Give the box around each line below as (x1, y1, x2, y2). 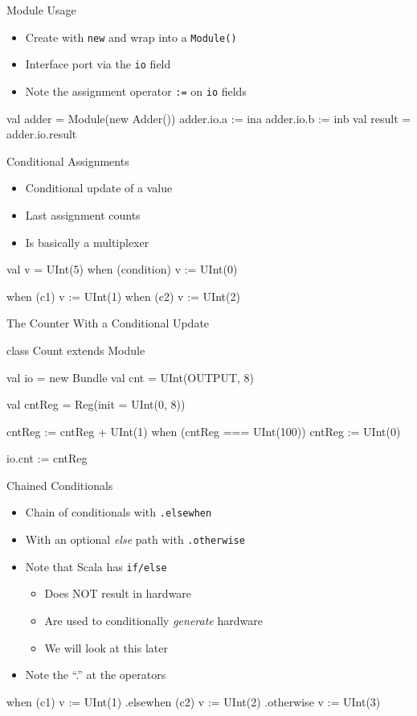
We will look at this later (44, 639, 168, 656)
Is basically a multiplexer (25, 233, 149, 250)
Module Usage (6, 2, 76, 18)
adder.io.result (6, 126, 77, 142)
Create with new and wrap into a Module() (25, 28, 237, 45)
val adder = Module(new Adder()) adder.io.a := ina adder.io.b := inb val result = (6, 109, 411, 126)
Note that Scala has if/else (25, 558, 167, 574)
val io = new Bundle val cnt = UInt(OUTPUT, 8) (6, 368, 254, 385)
